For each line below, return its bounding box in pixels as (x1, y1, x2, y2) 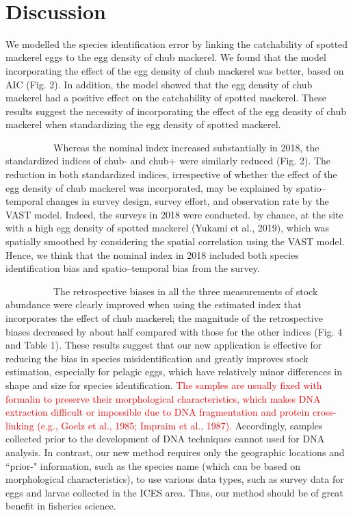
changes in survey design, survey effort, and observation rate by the (46, 194, 329, 208)
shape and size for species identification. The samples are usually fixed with (5, 377, 322, 392)
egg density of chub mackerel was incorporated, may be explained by (5, 180, 293, 194)
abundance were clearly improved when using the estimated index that (5, 297, 302, 312)
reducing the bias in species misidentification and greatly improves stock (5, 351, 309, 365)
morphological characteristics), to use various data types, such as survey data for (5, 472, 344, 486)
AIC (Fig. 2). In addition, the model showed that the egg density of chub (5, 77, 313, 91)
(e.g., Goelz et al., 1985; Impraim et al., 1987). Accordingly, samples (37, 418, 323, 432)
